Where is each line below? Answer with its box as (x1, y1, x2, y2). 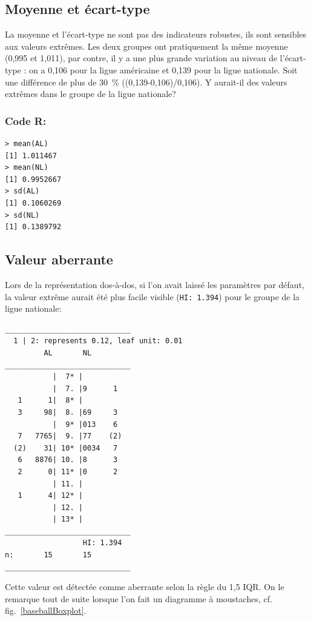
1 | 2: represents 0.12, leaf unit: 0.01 (13, 337, 183, 346)
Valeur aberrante (5, 250, 113, 269)
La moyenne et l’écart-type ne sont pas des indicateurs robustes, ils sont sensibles (5, 28, 307, 41)
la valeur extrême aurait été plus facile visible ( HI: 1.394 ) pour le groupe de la (5, 290, 300, 303)
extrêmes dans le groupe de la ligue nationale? (5, 87, 176, 100)
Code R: (5, 113, 47, 128)
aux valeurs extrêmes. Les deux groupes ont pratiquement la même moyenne (5, 39, 288, 52)
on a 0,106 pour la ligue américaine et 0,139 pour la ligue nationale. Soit (29, 63, 298, 76)
